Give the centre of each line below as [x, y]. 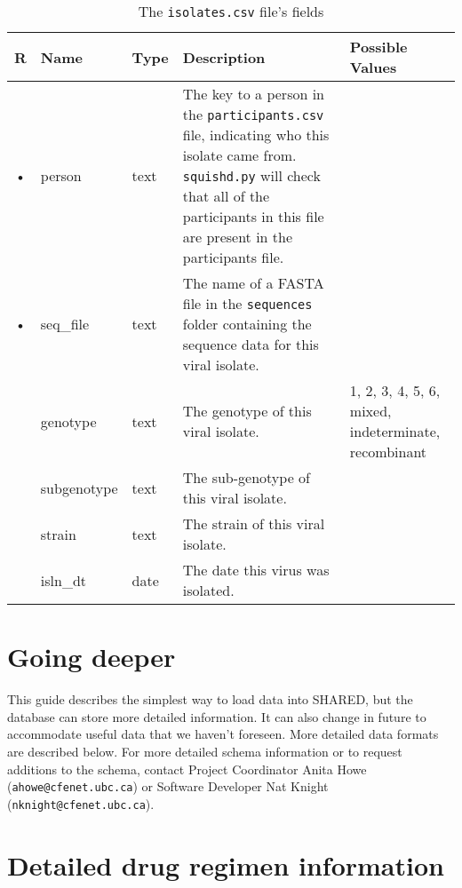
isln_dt [64, 580]
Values [373, 67]
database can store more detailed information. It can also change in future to [217, 716]
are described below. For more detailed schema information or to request [205, 751]
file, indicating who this [256, 135]
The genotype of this [247, 411]
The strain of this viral [254, 523]
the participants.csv [253, 114]
